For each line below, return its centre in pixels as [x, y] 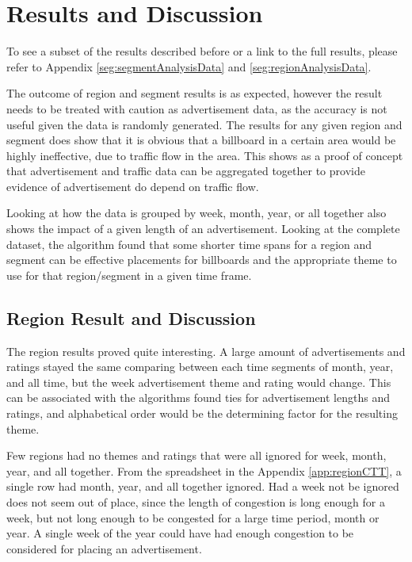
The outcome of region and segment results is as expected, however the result [195, 93]
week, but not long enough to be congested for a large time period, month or [193, 517]
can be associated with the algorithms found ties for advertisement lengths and [198, 398]
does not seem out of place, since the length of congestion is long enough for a [196, 501]
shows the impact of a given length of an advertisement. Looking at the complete [203, 229]
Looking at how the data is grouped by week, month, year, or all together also [196, 213]
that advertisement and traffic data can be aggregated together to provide [186, 171]
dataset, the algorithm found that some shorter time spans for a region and [189, 244]
